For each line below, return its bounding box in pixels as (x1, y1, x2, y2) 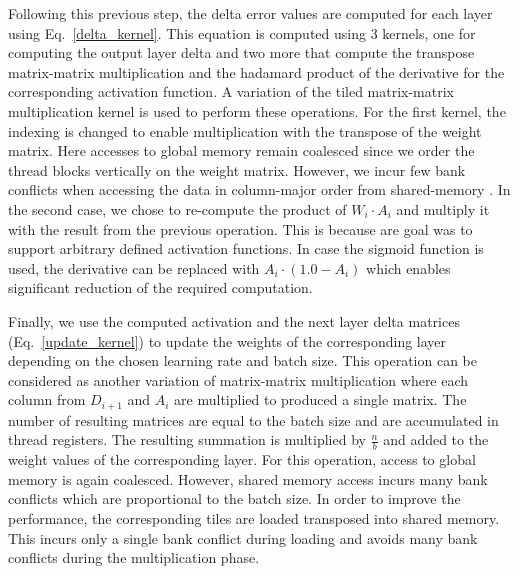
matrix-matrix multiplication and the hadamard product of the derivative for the (8, 61, 505, 82)
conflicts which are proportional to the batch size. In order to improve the (8, 488, 461, 509)
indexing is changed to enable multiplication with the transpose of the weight (8, 120, 482, 141)
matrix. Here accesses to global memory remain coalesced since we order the (8, 140, 475, 161)
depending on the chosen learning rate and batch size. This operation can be (8, 350, 477, 371)
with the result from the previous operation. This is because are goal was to (8, 218, 473, 239)
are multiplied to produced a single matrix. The (174, 389, 467, 410)
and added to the (383, 429, 489, 450)
